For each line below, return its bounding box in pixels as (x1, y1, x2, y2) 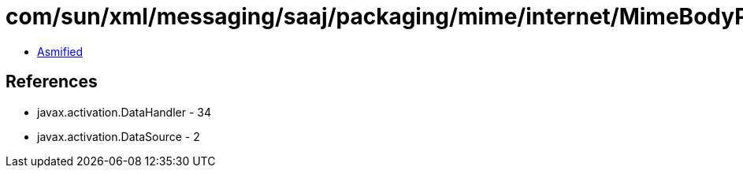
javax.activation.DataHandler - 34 (37, 105, 211, 119)
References (6, 72, 98, 92)
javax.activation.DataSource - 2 (37, 129, 200, 143)
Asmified (37, 44, 84, 58)
